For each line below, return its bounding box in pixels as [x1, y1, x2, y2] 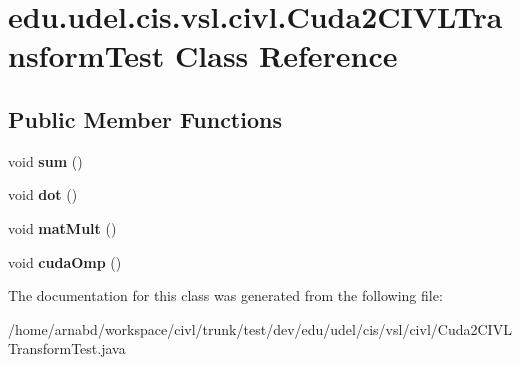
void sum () [8, 150, 83, 171]
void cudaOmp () [8, 251, 122, 272]
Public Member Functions [8, 103, 282, 134]
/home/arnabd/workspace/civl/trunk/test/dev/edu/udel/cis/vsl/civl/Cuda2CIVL [8, 318, 512, 339]
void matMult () [8, 217, 117, 238]
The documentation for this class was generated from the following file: [8, 285, 443, 306]
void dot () [8, 184, 78, 205]
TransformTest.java [8, 338, 126, 359]
